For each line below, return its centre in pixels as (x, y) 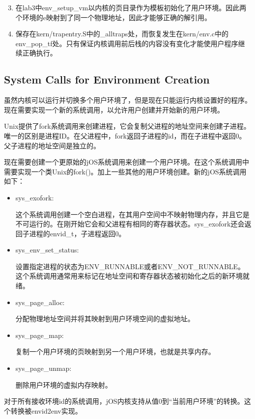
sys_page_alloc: (40, 302)
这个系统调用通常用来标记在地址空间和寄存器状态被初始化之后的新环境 (129, 276)
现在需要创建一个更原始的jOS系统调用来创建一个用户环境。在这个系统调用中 (127, 162)
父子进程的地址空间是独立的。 (52, 145)
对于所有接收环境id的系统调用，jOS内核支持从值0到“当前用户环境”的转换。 (124, 401)
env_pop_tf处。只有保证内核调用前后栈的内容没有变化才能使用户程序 (127, 43)
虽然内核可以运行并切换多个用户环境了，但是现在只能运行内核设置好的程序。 (128, 100)
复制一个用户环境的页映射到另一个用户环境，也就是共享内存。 (115, 351)
